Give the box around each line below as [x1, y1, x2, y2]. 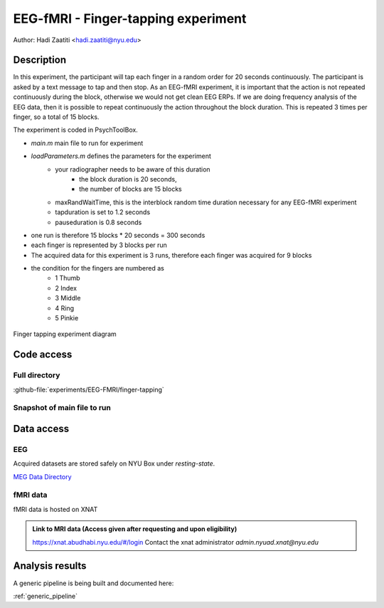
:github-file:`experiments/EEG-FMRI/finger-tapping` [13, 385, 165, 394]
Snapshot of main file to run [13, 403, 112, 413]
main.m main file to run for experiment [31, 139, 144, 147]
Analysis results [13, 560, 87, 572]
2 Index [55, 283, 78, 292]
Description [13, 54, 67, 66]
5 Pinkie [55, 314, 79, 323]
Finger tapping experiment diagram [13, 330, 117, 338]
